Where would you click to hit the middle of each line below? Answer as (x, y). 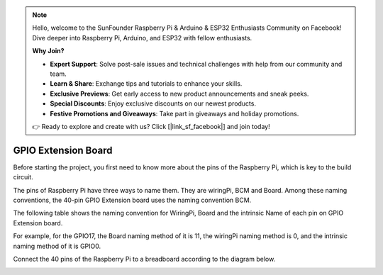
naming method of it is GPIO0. (57, 246)
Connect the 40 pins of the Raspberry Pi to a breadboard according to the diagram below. (144, 259)
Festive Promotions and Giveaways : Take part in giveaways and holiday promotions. (174, 113)
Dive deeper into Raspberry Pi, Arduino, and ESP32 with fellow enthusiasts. (142, 38)
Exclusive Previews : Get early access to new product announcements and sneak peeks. (179, 94)
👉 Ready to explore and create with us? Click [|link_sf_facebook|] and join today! (151, 126)
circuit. (23, 177)
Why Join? (48, 51)
